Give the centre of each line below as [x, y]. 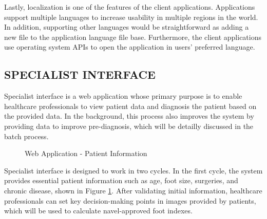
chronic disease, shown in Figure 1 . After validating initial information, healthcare [133, 190]
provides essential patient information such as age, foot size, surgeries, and [121, 180]
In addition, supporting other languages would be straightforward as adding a [127, 27]
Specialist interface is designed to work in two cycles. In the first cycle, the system [133, 170]
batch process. [26, 136]
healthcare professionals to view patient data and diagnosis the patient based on [130, 106]
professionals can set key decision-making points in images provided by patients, [130, 200]
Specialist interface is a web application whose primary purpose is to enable [123, 96]
